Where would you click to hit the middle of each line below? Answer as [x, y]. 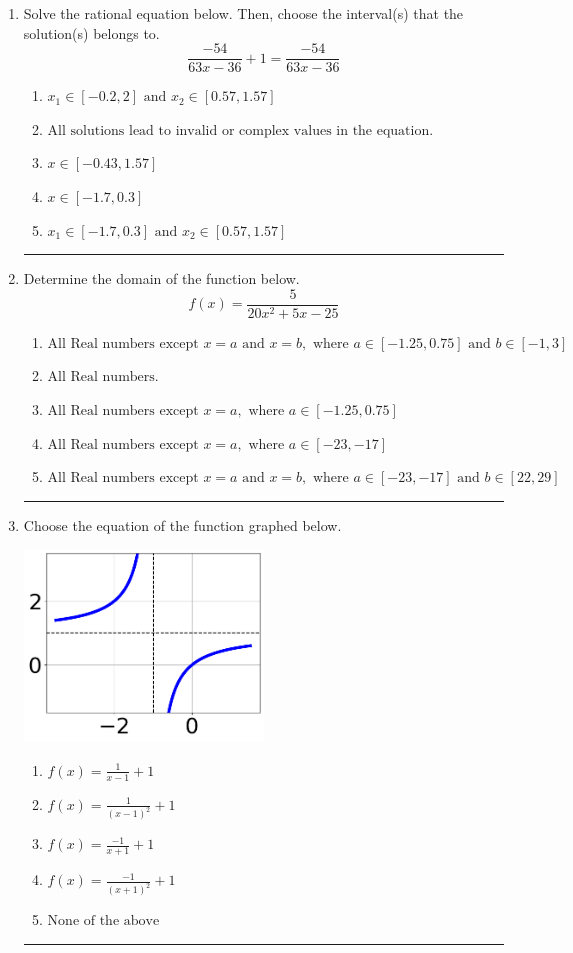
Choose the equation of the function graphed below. [182, 524]
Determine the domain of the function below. [161, 278]
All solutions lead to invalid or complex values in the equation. [240, 130]
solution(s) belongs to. [91, 32]
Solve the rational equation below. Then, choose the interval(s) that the [243, 13]
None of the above [103, 921]
